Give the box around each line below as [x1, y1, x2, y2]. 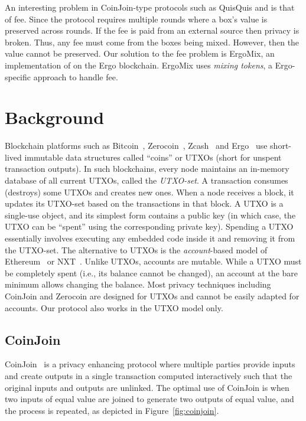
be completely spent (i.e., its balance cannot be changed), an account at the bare [5, 266, 298, 279]
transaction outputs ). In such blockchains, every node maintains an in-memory [5, 162, 289, 175]
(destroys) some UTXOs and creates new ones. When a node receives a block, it [5, 185, 294, 198]
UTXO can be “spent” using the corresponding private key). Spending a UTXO [5, 220, 294, 233]
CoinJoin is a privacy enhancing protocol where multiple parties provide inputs [5, 358, 295, 370]
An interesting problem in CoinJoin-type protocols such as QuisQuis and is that [5, 1, 295, 13]
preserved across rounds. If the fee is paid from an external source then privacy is [5, 24, 300, 37]
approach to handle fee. [33, 70, 118, 83]
